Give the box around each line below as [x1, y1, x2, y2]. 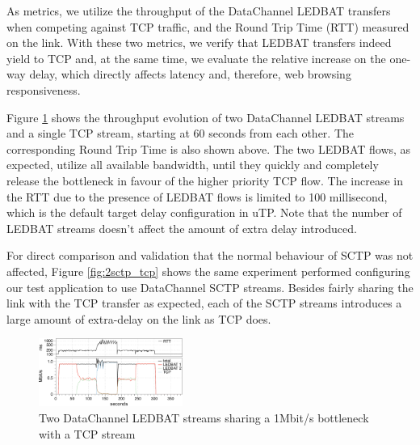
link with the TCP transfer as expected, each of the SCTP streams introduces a [6, 295, 402, 311]
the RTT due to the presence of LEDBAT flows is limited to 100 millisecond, [6, 188, 388, 205]
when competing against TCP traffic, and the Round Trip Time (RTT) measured [6, 18, 409, 35]
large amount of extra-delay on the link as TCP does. [6, 310, 271, 327]
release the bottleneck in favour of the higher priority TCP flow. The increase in [6, 172, 403, 189]
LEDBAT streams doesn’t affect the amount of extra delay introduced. [6, 219, 357, 236]
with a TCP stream [39, 425, 136, 442]
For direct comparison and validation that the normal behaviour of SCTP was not [6, 247, 414, 264]
